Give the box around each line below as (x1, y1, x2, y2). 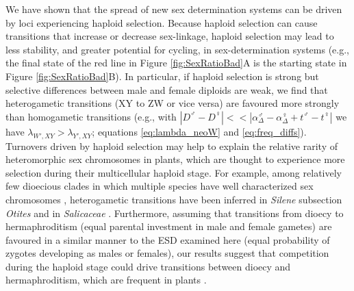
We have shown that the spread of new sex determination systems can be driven (5, 2, 342, 16)
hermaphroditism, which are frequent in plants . (5, 273, 207, 287)
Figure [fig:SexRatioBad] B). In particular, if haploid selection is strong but (5, 68, 319, 83)
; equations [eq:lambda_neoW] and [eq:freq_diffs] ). (92, 124, 307, 138)
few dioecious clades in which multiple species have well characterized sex (5, 179, 314, 193)
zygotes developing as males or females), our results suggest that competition (5, 246, 329, 260)
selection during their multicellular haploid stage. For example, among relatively (5, 165, 342, 179)
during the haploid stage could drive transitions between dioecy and (5, 259, 291, 273)
